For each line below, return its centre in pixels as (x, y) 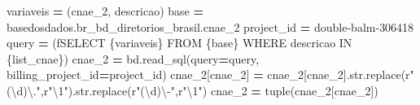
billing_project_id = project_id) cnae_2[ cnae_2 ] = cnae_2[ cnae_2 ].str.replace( (206, 74)
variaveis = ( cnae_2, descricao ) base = (105, 11)
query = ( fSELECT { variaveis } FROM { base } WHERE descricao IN (179, 43)
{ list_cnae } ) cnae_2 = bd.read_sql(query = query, (133, 58)
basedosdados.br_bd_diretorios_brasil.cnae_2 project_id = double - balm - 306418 (210, 26)
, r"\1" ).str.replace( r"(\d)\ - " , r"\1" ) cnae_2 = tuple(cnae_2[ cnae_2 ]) (209, 90)
